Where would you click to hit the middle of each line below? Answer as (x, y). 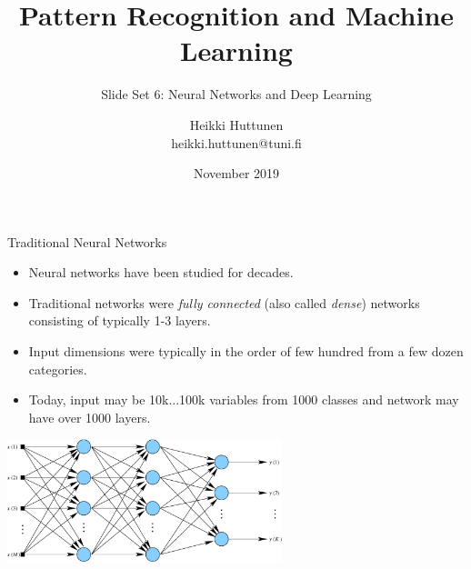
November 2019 (236, 173)
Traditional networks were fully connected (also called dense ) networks (224, 302)
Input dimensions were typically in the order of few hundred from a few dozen (246, 351)
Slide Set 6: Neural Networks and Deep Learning (236, 94)
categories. (58, 369)
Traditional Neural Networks (87, 241)
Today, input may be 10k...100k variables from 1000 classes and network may (244, 399)
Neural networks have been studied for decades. (161, 272)
